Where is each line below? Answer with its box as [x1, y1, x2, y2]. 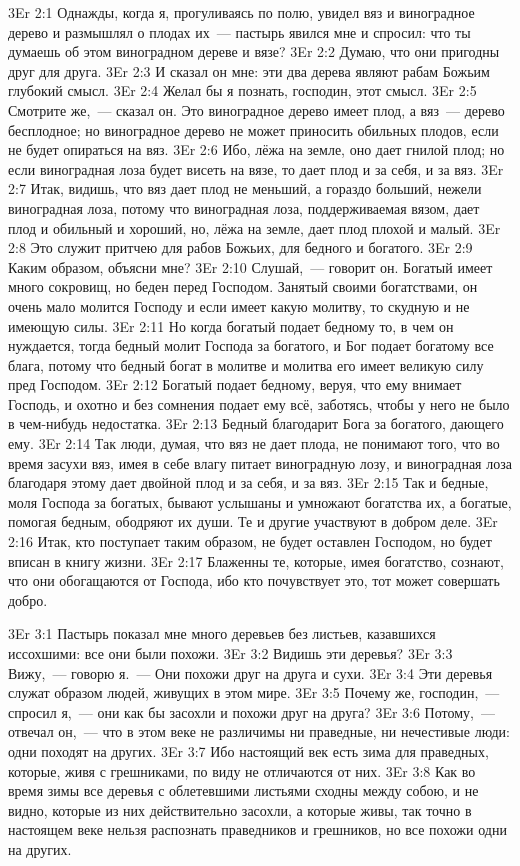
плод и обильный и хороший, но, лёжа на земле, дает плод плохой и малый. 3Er [8, 217, 501, 238]
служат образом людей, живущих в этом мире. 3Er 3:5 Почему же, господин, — [8, 682, 500, 703]
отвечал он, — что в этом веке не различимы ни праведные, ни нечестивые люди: [8, 721, 510, 742]
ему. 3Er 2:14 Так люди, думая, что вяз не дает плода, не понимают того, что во [8, 433, 500, 454]
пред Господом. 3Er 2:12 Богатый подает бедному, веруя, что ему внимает [8, 374, 462, 395]
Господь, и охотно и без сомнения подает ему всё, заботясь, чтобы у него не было [8, 393, 510, 414]
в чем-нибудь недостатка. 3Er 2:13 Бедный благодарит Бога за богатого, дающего [8, 413, 504, 434]
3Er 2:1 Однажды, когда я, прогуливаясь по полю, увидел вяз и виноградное [8, 2, 475, 22]
